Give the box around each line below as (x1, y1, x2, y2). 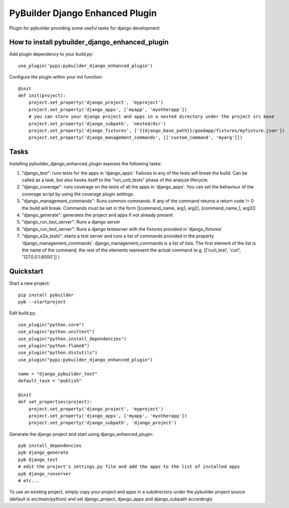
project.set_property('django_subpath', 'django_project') (28, 420, 177, 426)
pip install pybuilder (18, 292, 74, 298)
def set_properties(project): (18, 399, 93, 405)
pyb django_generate (18, 450, 69, 455)
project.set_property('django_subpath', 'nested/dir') (28, 121, 166, 126)
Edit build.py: (9, 310, 37, 316)
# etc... (18, 478, 40, 483)
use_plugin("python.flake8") (18, 343, 90, 348)
